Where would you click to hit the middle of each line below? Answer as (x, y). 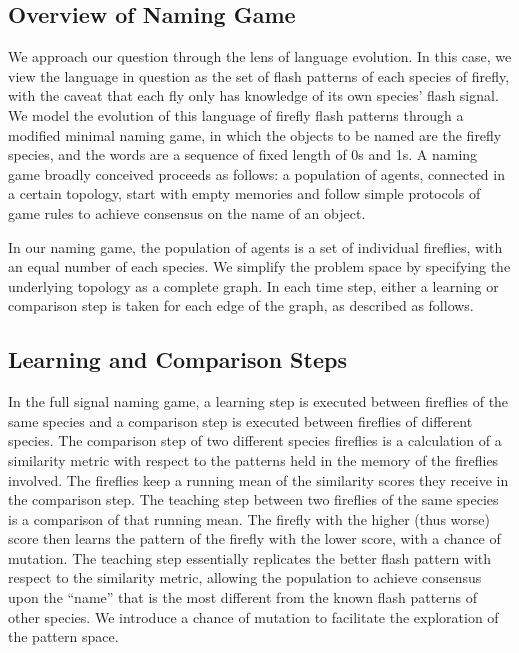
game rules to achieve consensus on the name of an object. (187, 212)
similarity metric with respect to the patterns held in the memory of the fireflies (253, 459)
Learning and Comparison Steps (177, 359)
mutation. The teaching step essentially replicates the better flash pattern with (250, 557)
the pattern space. (63, 636)
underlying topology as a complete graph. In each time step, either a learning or (253, 285)
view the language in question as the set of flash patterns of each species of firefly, (259, 75)
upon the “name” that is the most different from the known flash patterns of (243, 597)
